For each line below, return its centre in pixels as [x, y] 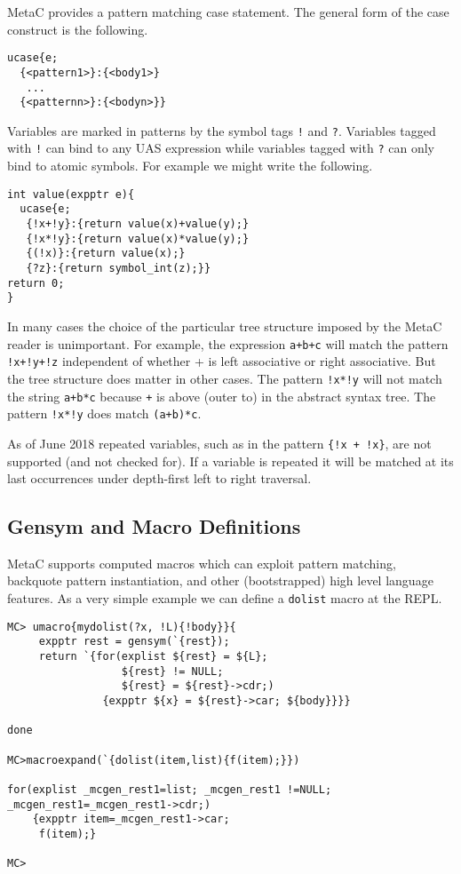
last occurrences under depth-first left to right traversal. [159, 478]
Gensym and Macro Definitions [154, 526]
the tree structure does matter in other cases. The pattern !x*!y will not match [225, 378]
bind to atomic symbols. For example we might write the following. [190, 166]
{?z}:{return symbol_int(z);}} [119, 268]
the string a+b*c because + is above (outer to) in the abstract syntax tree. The [222, 396]
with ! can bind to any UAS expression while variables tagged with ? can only [221, 148]
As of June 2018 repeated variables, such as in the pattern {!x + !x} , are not [219, 443]
